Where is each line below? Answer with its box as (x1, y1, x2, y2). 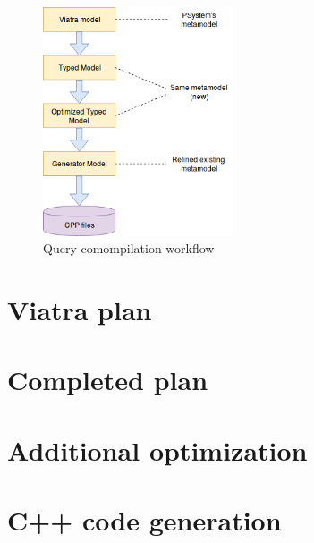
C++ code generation (7, 502, 282, 539)
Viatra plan (7, 291, 152, 327)
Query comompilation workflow (43, 239, 215, 258)
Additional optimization (7, 431, 308, 468)
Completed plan (7, 361, 208, 398)
